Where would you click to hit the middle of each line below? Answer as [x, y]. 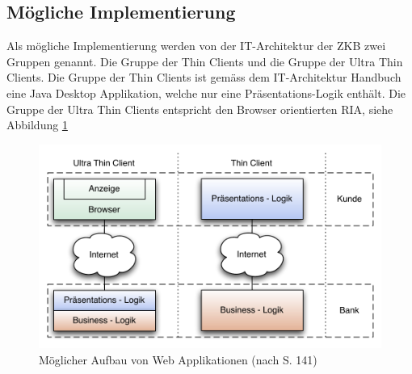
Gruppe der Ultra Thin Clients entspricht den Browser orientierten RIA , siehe [200, 109]
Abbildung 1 [37, 125]
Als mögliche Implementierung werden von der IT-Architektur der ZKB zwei [196, 46]
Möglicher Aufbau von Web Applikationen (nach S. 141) [178, 359]
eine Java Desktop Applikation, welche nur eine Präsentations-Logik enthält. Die [206, 92]
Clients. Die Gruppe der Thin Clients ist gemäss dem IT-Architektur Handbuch [204, 77]
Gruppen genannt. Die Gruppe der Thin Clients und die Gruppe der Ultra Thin [205, 61]
